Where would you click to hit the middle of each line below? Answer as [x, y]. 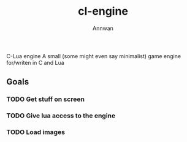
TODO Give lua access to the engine [61, 116]
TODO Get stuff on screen [45, 99]
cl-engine [103, 11]
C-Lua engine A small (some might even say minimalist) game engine [94, 56]
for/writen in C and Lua [35, 62]
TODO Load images [36, 132]
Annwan [103, 28]
